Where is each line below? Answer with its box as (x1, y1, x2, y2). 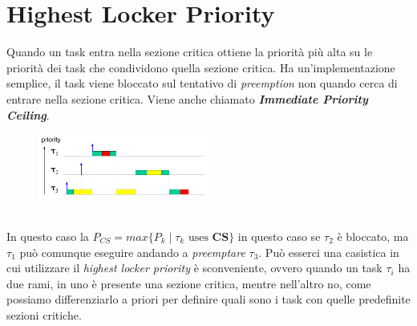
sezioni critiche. (6, 306, 82, 323)
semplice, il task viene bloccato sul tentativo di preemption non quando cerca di (6, 75, 398, 92)
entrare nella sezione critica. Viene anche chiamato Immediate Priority (6, 90, 368, 107)
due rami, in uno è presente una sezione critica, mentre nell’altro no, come (6, 275, 371, 291)
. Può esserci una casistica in (258, 243, 399, 260)
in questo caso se (237, 227, 321, 244)
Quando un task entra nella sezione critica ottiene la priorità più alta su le (6, 43, 373, 60)
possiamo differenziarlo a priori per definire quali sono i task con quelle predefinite (6, 291, 411, 308)
